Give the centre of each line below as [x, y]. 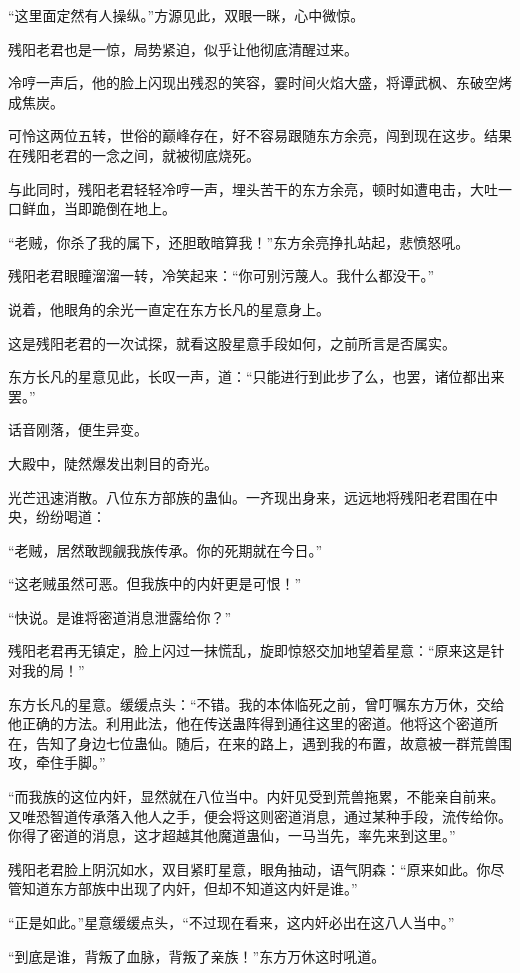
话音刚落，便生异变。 [78, 429]
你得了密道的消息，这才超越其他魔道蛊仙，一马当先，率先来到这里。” [232, 835]
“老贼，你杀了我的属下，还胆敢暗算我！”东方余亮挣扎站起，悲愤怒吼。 [239, 241]
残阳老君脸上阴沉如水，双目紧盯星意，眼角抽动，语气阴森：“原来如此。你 [249, 868]
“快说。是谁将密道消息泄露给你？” [120, 616]
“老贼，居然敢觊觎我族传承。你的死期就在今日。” [165, 549]
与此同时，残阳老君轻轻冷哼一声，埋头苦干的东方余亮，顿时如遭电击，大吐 [253, 188]
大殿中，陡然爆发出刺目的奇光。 [113, 462]
